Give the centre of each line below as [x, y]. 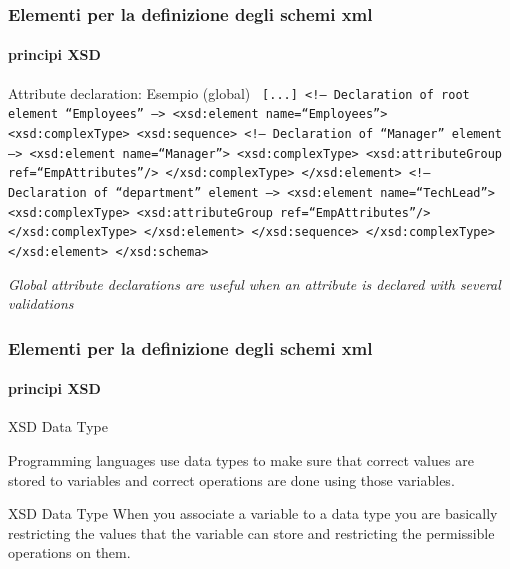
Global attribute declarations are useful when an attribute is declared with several [254, 283]
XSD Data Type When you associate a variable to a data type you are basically [253, 513]
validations [41, 303]
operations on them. [69, 552]
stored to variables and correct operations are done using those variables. [231, 479]
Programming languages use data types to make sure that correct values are [241, 459]
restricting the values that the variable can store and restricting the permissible [251, 532]
